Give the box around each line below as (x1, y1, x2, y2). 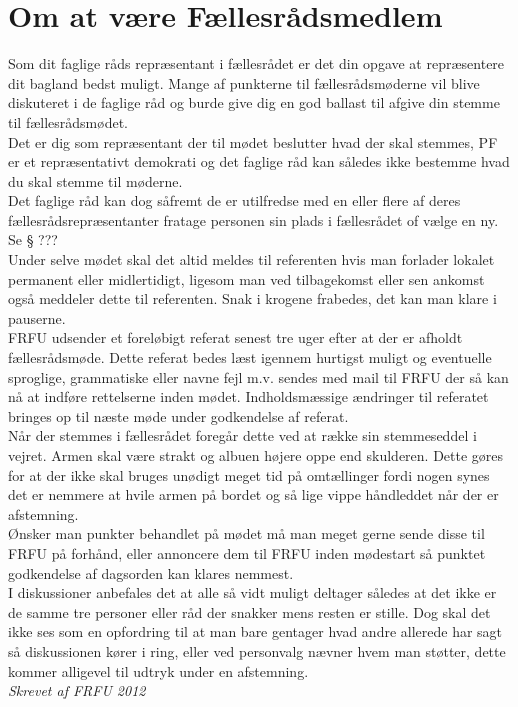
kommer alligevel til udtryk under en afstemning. (8, 660, 309, 681)
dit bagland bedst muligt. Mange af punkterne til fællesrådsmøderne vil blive (8, 72, 480, 93)
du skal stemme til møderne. (8, 170, 183, 191)
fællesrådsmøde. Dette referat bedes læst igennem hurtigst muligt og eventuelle (8, 347, 492, 368)
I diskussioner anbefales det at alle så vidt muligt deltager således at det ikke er (8, 582, 497, 603)
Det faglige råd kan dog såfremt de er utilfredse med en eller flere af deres (8, 190, 461, 211)
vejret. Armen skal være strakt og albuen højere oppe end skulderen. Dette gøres (8, 445, 504, 465)
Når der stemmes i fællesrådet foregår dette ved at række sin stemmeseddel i (8, 425, 477, 446)
